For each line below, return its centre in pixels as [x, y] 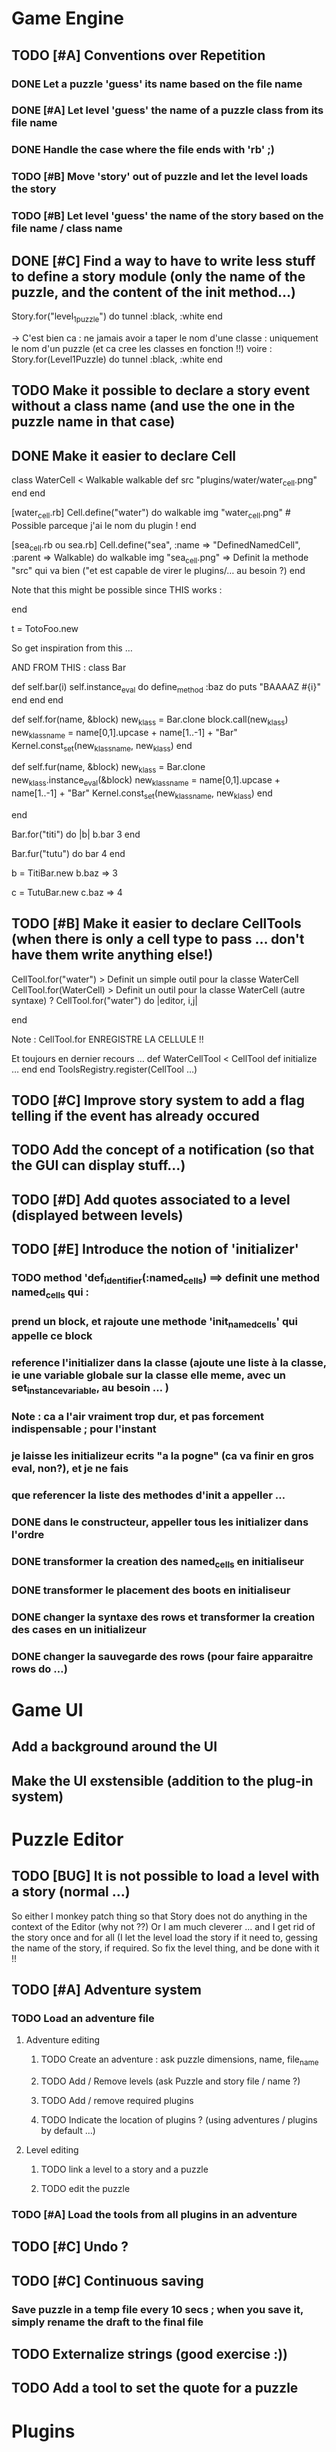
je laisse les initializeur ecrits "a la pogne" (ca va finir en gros [162, 1455]
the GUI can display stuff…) [98, 1165]
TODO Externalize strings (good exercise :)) [149, 2354]
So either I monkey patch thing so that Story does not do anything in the [159, 1916]
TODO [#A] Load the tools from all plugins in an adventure [154, 2214]
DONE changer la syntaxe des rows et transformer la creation [163, 1617]
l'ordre [28, 1534]
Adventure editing [63, 2040]
